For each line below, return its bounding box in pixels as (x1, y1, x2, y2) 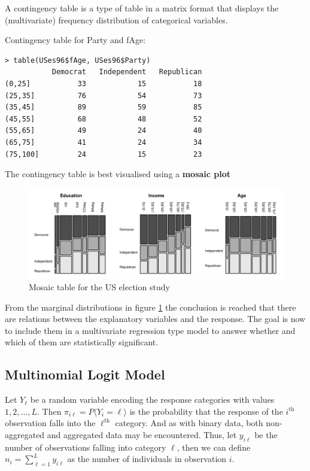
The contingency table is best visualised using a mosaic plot (5, 168, 231, 180)
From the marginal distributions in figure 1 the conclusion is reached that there (5, 300, 296, 313)
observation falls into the (5, 417, 96, 429)
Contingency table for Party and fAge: (5, 34, 146, 46)
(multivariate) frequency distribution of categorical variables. (5, 13, 228, 26)
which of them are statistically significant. (5, 336, 159, 348)
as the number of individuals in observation (67, 452, 227, 465)
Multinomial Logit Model (5, 365, 165, 384)
